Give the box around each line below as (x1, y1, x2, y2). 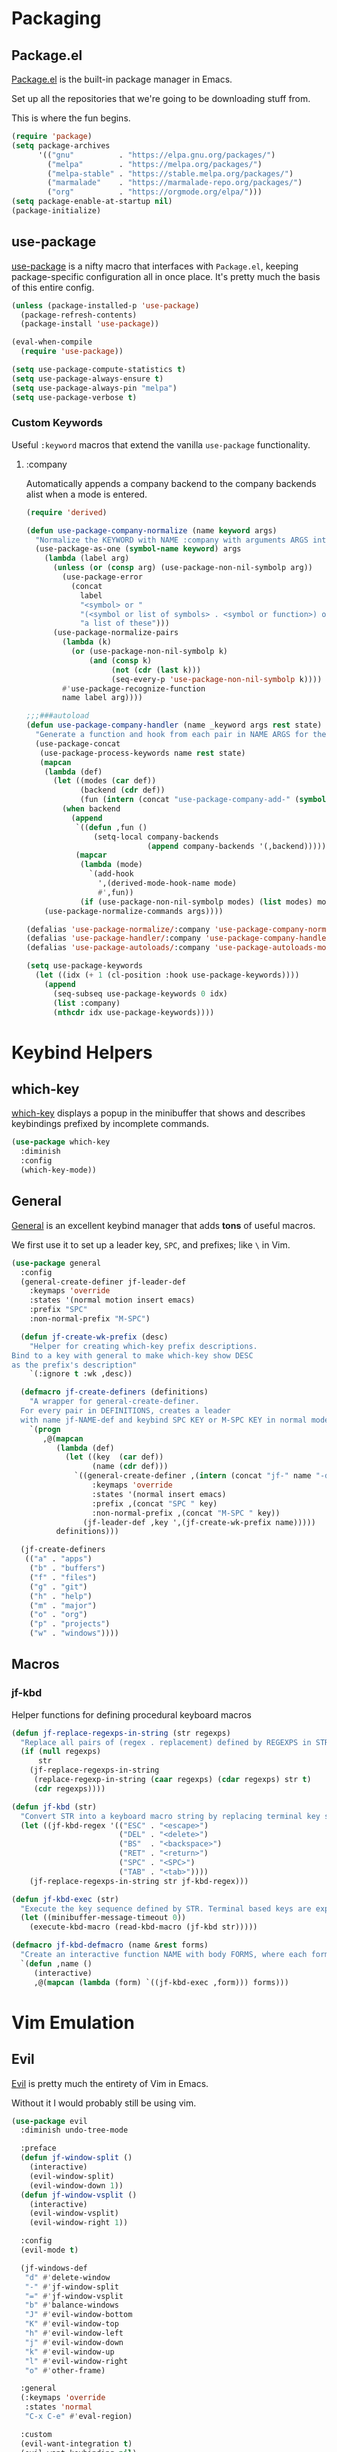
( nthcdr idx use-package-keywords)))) (52, 1007, 215, 1017)
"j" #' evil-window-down (24, 2337, 124, 2347)
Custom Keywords (11, 416, 103, 430)
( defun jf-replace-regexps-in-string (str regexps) (11, 1728, 231, 1738)
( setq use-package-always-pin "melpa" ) (11, 383, 178, 393)
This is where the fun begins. (11, 112, 131, 124)
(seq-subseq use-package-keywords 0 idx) (52, 988, 228, 999)
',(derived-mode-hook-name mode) (97, 878, 238, 889)
